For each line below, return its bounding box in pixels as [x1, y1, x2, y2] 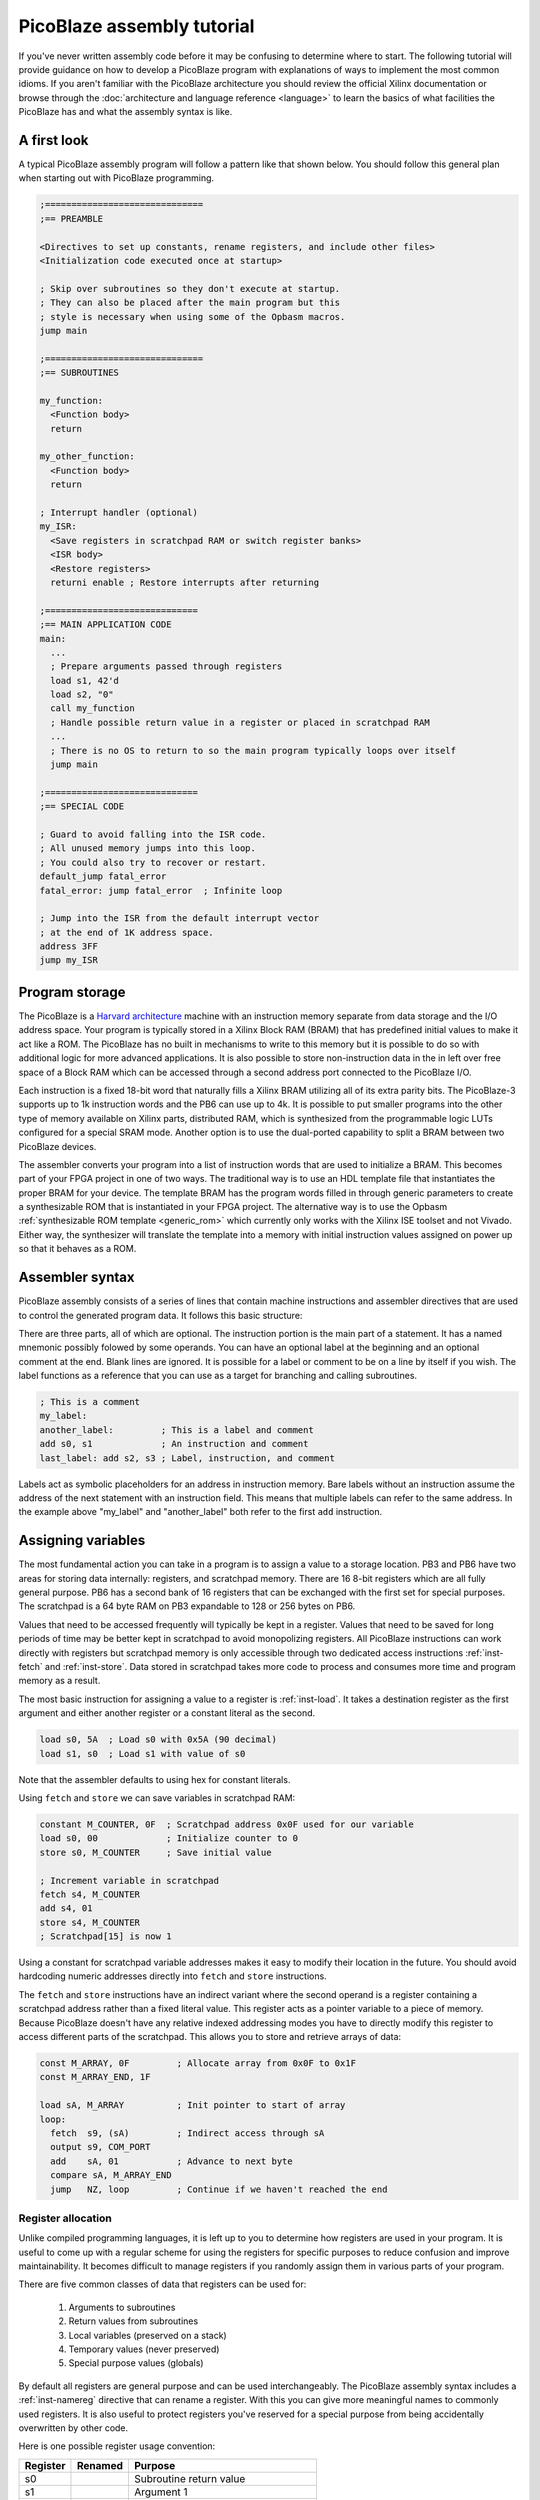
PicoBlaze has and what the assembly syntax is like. [18, 106, 233, 118]
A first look [18, 131, 89, 149]
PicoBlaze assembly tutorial [18, 15, 255, 37]
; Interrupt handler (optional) [39, 506, 199, 518]
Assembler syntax [18, 1269, 135, 1286]
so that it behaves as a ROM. [18, 1243, 137, 1255]
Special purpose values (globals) [68, 2357, 204, 2369]
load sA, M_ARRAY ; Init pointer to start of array [39, 2100, 346, 2111]
